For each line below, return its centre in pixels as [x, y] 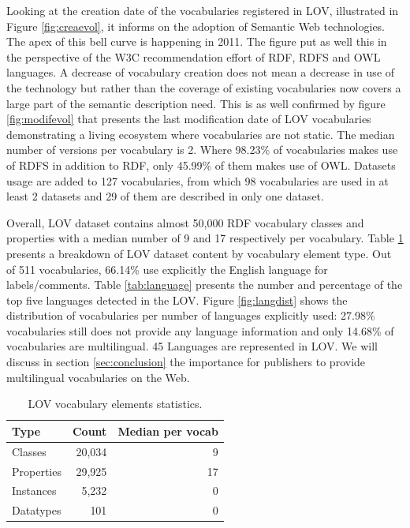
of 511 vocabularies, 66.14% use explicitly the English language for [167, 269]
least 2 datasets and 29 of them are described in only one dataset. [165, 196]
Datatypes [37, 510]
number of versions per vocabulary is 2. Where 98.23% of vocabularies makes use [202, 150]
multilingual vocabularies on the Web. [98, 377]
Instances [34, 491]
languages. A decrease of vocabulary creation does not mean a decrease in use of [201, 72]
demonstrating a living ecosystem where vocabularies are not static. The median [201, 134]
